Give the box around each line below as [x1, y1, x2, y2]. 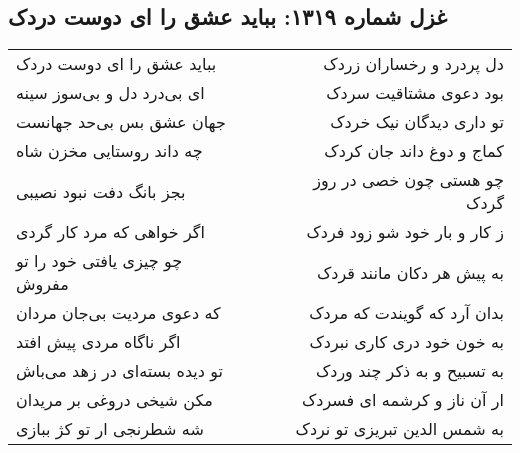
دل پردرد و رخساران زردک [323, 52, 504, 76]
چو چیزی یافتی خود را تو [16, 249, 183, 273]
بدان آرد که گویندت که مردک [309, 301, 504, 325]
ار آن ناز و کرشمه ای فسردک [302, 388, 504, 412]
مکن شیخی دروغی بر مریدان [16, 388, 213, 412]
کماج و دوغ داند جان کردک [324, 139, 504, 163]
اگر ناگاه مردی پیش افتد [16, 330, 181, 354]
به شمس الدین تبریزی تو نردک [295, 417, 504, 441]
